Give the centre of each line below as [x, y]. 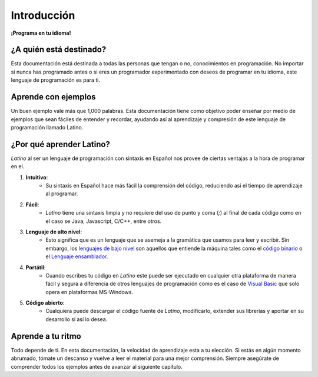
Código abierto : [45, 303]
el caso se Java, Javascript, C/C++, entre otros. [104, 221]
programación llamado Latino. [47, 127]
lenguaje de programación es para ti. [55, 80]
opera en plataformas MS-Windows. [90, 292]
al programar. [62, 193]
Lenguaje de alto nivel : [54, 232]
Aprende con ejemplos [53, 97]
